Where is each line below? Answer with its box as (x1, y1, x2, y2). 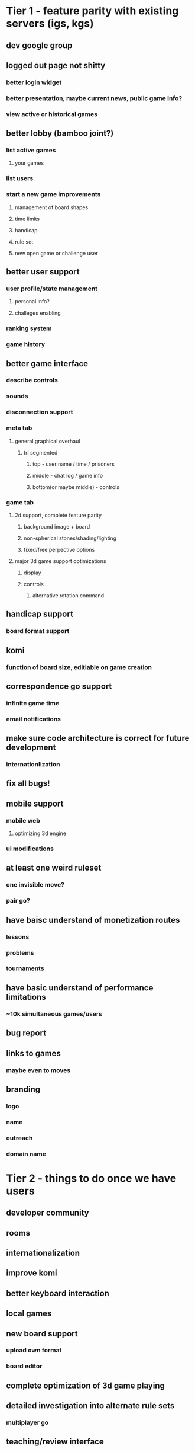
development (6, 743, 56, 753)
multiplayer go (6, 1418, 49, 1427)
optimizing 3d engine (14, 830, 67, 837)
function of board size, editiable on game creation (6, 663, 152, 671)
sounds (6, 392, 28, 401)
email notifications (6, 715, 61, 723)
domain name (6, 1150, 46, 1158)
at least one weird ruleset (6, 863, 102, 873)
